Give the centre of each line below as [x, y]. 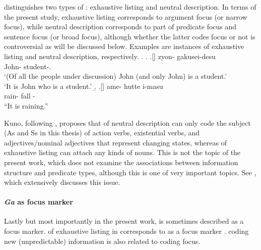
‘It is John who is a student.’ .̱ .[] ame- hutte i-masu [84, 86]
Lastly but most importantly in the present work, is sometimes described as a [124, 221]
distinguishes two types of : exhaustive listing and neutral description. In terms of [130, 7]
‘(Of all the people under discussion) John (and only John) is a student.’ [116, 76]
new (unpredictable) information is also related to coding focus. [102, 241]
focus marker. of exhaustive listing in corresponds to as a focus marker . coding [126, 231]
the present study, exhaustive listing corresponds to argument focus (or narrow [126, 16]
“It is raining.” [26, 105]
